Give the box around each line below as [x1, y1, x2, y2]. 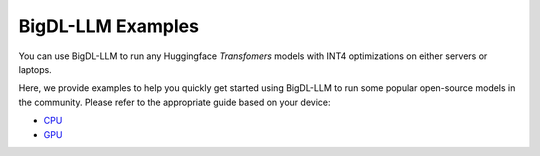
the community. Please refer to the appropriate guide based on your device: [18, 96, 331, 108]
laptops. [18, 63, 52, 75]
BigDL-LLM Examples [18, 15, 200, 37]
